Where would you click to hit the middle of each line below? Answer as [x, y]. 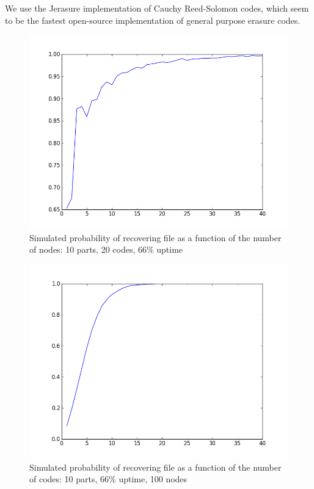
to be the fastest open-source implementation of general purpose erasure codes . [153, 20]
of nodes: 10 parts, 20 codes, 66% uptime [106, 249]
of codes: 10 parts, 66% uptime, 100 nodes [108, 479]
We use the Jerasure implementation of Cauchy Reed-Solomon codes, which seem [157, 8]
